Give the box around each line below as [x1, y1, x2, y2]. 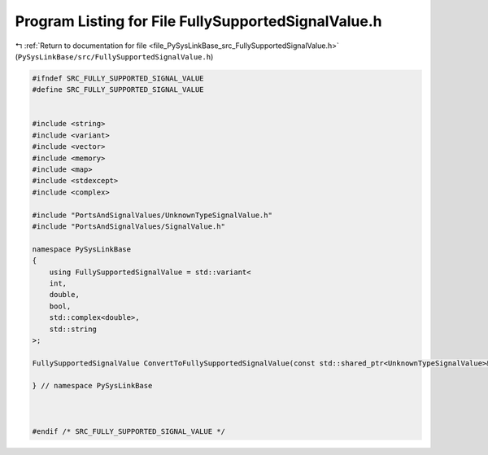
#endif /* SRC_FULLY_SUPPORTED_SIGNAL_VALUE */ [32, 427, 225, 436]
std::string [49, 324, 98, 334]
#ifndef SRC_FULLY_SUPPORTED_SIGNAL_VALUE [32, 73, 204, 83]
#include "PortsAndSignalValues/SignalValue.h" [32, 222, 225, 231]
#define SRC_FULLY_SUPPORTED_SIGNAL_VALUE [32, 85, 204, 94]
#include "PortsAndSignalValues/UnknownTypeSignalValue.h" [32, 210, 272, 220]
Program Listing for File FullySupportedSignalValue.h [15, 12, 382, 30]
